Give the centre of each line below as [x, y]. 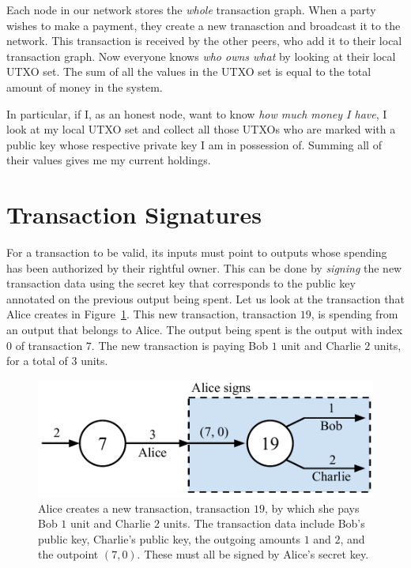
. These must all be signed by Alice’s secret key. [253, 554]
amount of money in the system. [85, 87]
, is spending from [354, 314]
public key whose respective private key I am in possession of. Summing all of [194, 144]
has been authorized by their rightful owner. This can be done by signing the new [204, 267]
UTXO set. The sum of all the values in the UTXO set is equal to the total [189, 71]
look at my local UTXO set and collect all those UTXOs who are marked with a [201, 129]
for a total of [37, 361]
